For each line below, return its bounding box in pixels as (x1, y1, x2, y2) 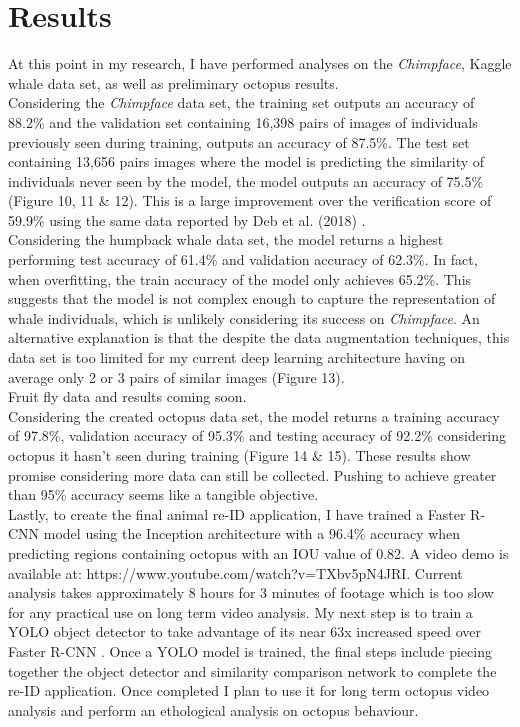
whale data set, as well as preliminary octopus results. (8, 72, 339, 93)
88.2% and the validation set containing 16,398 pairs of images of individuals (8, 111, 478, 132)
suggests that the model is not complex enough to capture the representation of (8, 288, 496, 309)
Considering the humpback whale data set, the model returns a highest (8, 229, 444, 250)
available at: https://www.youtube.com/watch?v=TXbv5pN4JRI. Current (8, 562, 463, 583)
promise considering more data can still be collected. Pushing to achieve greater (8, 464, 497, 485)
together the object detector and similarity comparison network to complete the (8, 660, 497, 681)
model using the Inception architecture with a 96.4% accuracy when (43, 523, 461, 544)
